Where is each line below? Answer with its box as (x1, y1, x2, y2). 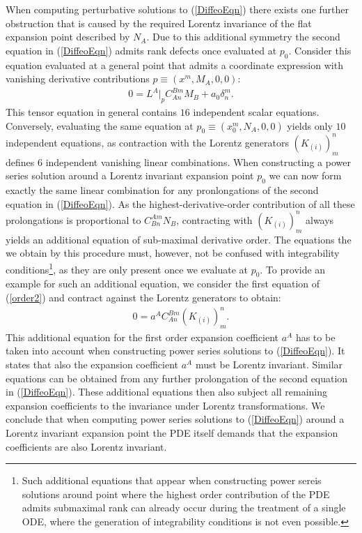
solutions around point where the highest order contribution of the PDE (22, 486, 330, 501)
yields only (287, 118, 333, 133)
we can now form (269, 168, 342, 183)
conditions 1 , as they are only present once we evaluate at (6, 260, 248, 276)
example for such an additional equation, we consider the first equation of (6, 276, 320, 291)
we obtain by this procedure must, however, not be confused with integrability (6, 246, 340, 260)
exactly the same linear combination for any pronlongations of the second (6, 183, 319, 197)
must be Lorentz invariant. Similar (195, 357, 343, 371)
